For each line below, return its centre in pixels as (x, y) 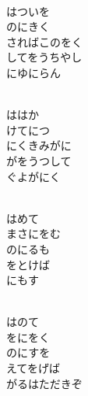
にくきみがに (39, 145)
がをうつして (39, 160)
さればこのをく (44, 41)
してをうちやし (44, 57)
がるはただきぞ (44, 383)
